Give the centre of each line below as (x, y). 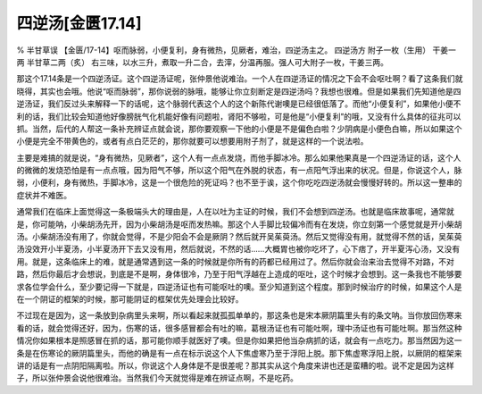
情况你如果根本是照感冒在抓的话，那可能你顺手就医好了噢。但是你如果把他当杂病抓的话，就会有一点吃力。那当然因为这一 (239, 340)
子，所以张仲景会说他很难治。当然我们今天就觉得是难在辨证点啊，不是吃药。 (157, 378)
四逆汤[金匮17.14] (79, 23)
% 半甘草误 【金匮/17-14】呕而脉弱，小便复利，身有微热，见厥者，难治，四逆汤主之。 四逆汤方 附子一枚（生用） (224, 50)
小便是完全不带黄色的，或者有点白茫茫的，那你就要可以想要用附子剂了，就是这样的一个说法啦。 (192, 141)
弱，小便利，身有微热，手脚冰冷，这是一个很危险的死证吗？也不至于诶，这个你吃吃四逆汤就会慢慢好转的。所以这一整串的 (239, 182)
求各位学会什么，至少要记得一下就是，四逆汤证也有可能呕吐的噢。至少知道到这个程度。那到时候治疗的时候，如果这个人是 (239, 287)
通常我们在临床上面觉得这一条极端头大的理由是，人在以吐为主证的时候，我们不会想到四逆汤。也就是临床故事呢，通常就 (235, 212)
